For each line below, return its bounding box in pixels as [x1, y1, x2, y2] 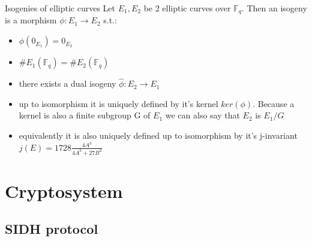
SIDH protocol [5, 219, 98, 238]
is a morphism [5, 14, 57, 26]
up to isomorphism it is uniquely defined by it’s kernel [19, 97, 218, 109]
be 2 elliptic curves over [143, 2, 231, 14]
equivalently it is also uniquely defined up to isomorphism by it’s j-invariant [19, 129, 298, 142]
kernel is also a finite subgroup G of [19, 109, 151, 121]
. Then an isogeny [241, 2, 307, 14]
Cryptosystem [5, 178, 123, 203]
